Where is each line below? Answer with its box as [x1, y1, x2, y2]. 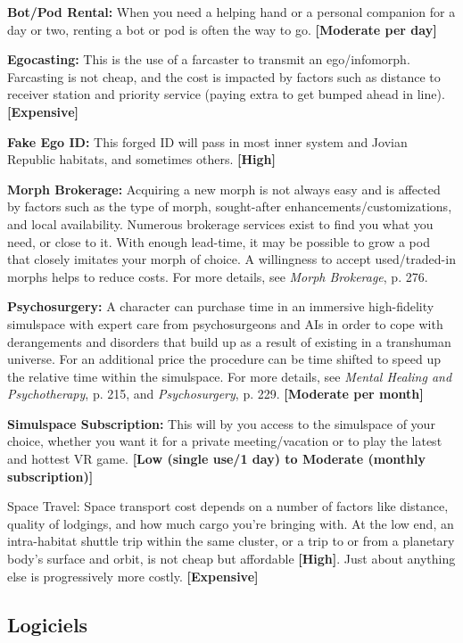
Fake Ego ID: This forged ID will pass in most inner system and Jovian [7, 132, 408, 151]
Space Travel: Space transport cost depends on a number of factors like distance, [7, 497, 449, 515]
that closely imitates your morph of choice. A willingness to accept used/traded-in [7, 250, 456, 268]
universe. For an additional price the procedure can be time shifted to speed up [7, 350, 441, 368]
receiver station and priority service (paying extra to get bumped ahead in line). [7, 85, 445, 103]
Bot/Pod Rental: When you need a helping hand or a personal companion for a [7, 3, 456, 21]
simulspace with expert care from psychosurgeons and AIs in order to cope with [7, 314, 443, 333]
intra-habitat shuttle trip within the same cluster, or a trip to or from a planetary [7, 532, 455, 550]
